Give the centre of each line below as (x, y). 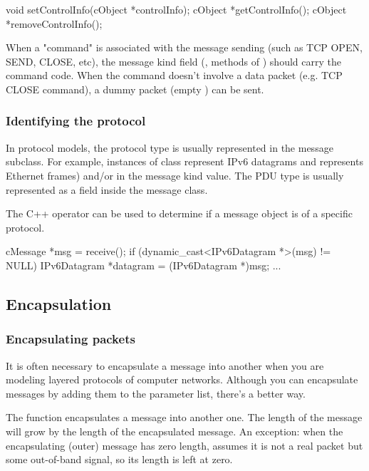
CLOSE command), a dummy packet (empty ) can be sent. (135, 89)
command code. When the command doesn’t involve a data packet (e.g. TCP (174, 75)
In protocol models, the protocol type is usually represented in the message (170, 147)
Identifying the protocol (76, 121)
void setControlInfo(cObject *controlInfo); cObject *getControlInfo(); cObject (176, 9)
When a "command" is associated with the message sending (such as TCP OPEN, (184, 47)
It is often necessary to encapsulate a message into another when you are (165, 365)
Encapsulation (59, 303)
